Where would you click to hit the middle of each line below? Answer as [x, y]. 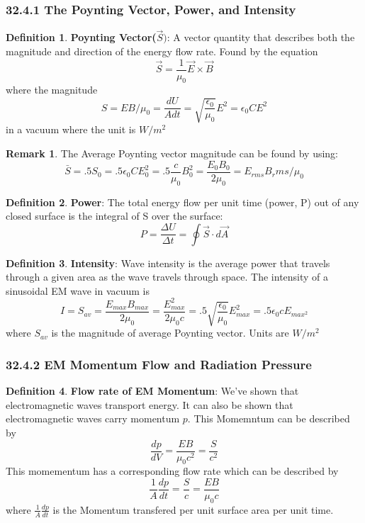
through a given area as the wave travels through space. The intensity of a [167, 277]
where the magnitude [52, 90]
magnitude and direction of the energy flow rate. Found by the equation [162, 51]
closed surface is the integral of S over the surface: [114, 216]
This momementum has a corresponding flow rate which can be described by [172, 471]
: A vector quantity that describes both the [261, 37]
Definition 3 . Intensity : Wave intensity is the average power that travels [168, 263]
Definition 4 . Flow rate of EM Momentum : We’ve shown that [152, 391]
